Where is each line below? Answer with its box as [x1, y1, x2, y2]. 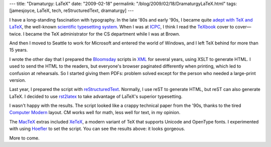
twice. [9, 30, 22, 37]
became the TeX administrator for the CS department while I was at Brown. [25, 30, 181, 37]
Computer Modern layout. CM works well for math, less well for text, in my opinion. [9, 109, 181, 115]
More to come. [9, 135, 40, 141]
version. [9, 77, 26, 83]
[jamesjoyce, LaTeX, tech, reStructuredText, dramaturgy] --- [9, 7, 134, 13]
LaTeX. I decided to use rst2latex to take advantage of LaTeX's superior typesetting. [9, 93, 183, 99]
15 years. [9, 47, 28, 53]
